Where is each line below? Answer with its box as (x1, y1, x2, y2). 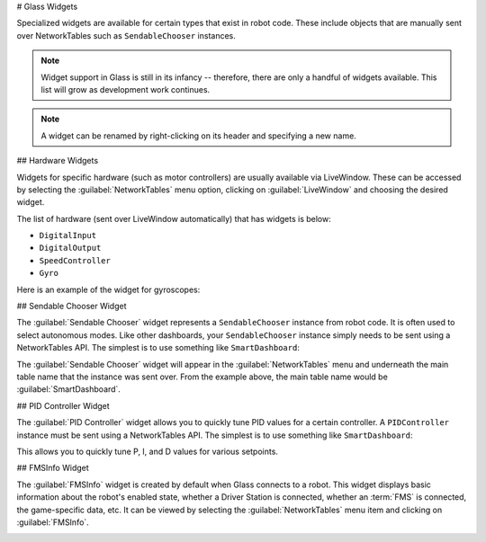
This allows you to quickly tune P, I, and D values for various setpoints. (16, 446, 279, 457)
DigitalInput (39, 230, 97, 241)
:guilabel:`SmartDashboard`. (16, 384, 121, 395)
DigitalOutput (39, 243, 102, 253)
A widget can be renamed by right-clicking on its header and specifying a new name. (40, 130, 357, 141)
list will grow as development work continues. (40, 84, 211, 94)
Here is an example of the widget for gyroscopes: (16, 284, 201, 295)
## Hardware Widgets (16, 155, 99, 166)
